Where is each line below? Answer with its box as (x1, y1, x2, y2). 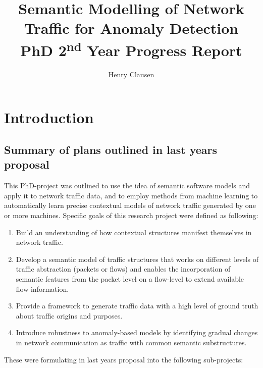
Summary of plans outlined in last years (4, 142, 218, 157)
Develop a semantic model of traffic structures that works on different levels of (16, 253, 259, 264)
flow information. (16, 283, 69, 294)
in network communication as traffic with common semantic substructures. (16, 337, 247, 347)
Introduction (4, 107, 94, 128)
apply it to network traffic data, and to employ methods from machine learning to (4, 190, 258, 200)
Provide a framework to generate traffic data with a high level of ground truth (16, 300, 258, 311)
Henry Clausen (108, 69, 154, 79)
